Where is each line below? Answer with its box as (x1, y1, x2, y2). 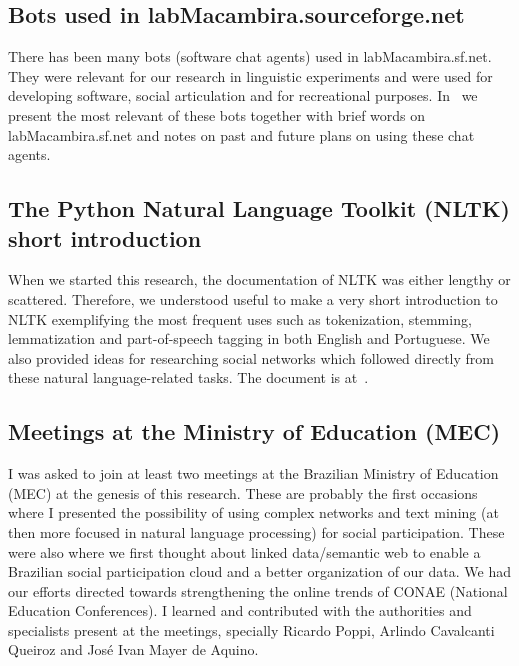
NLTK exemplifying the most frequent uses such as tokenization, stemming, (8, 308, 472, 329)
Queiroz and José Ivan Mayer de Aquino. (8, 639, 259, 660)
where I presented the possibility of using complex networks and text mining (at (8, 502, 499, 523)
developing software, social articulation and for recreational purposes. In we (8, 85, 478, 106)
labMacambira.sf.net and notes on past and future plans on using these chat (8, 124, 475, 145)
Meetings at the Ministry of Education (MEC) (8, 416, 501, 447)
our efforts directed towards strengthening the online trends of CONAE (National (8, 580, 508, 601)
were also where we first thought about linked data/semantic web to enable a (8, 541, 481, 562)
